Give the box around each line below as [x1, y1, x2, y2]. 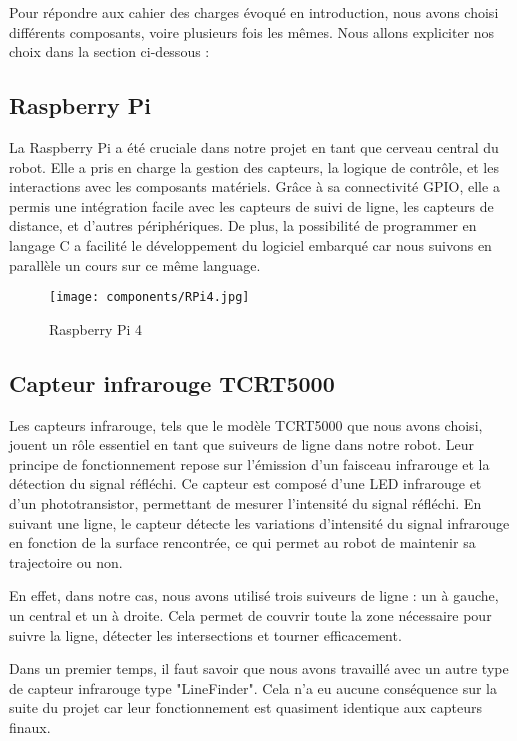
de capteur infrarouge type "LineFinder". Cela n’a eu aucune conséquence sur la [9, 677, 497, 698]
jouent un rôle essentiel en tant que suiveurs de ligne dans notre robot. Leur [9, 434, 475, 455]
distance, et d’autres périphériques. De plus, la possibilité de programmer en [9, 215, 477, 236]
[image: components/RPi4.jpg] [49, 290, 250, 305]
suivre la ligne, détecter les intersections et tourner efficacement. [9, 624, 402, 645]
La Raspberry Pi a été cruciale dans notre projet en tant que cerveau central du [9, 136, 499, 157]
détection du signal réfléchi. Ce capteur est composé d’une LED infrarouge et [9, 473, 482, 494]
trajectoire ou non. [9, 551, 123, 572]
